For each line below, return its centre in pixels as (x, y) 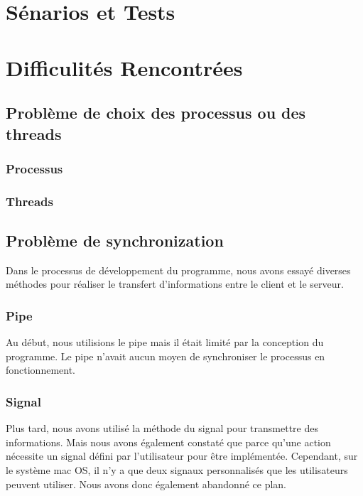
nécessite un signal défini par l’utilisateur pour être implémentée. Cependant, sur (182, 456)
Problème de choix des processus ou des (156, 113)
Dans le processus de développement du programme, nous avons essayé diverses (178, 270)
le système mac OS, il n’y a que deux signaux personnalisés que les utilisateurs (177, 470)
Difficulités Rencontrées (124, 67)
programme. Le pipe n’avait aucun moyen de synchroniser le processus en (166, 356)
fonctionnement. (41, 370)
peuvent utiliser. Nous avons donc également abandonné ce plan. (146, 484)
